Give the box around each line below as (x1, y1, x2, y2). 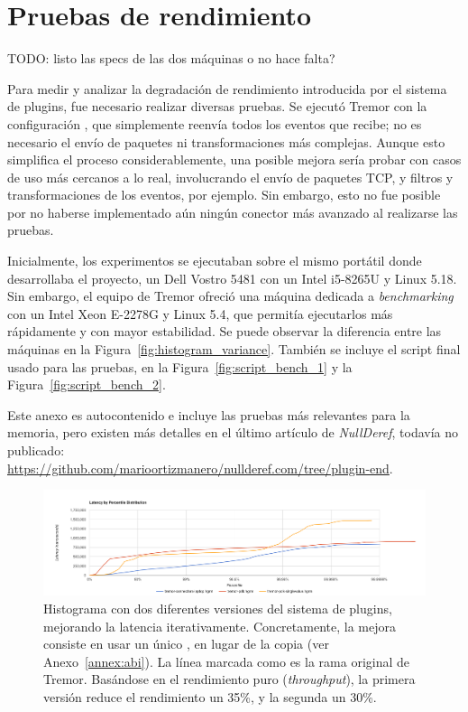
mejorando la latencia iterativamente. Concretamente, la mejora (43, 616, 396, 635)
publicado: (7, 441, 65, 459)
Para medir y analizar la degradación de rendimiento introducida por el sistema (7, 79, 447, 98)
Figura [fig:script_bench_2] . (7, 375, 166, 394)
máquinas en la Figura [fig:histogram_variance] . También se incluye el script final (7, 340, 461, 359)
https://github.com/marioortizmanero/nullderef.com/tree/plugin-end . (7, 458, 393, 477)
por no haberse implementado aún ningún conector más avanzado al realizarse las (7, 202, 458, 221)
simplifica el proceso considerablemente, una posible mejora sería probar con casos (7, 150, 462, 169)
